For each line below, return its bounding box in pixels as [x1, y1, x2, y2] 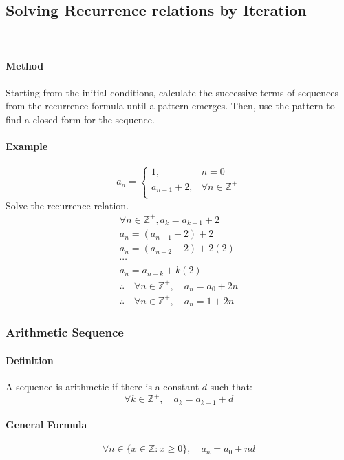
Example [6, 138, 48, 153]
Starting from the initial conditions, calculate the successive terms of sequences [6, 85, 339, 99]
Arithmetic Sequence [6, 324, 124, 341]
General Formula [6, 417, 87, 432]
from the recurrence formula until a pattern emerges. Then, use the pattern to [6, 98, 335, 113]
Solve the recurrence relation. [6, 198, 129, 212]
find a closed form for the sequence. [6, 112, 155, 126]
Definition [6, 353, 54, 367]
